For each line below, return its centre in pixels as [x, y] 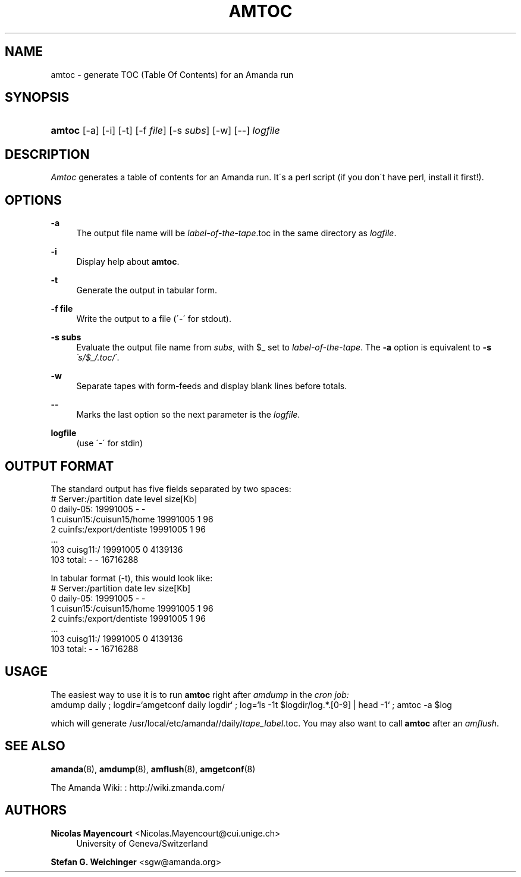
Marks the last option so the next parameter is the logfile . [188, 415]
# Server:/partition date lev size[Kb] [121, 588]
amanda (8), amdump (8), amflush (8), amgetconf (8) [153, 769]
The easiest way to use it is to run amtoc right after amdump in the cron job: [200, 694]
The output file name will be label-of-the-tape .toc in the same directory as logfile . [236, 233]
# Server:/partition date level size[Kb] [124, 499]
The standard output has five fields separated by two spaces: [171, 488]
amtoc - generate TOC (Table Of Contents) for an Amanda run [172, 74]
